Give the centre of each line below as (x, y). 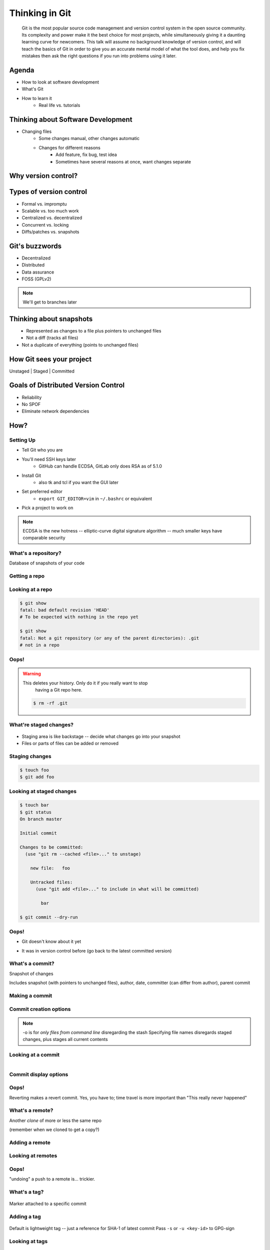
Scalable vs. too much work (50, 210)
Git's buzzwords (35, 246)
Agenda (22, 70)
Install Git (31, 475)
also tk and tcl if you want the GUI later (79, 482)
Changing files (37, 131)
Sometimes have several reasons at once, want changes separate (123, 161)
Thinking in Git (40, 13)
